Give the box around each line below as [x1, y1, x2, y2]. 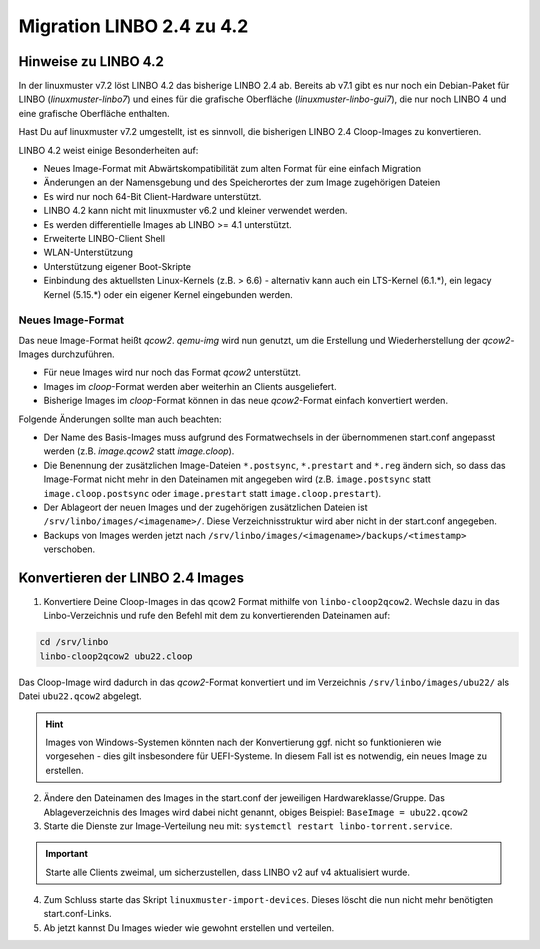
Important [45, 848, 89, 860]
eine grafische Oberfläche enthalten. [18, 107, 170, 119]
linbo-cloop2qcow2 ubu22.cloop [39, 650, 194, 662]
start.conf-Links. [43, 908, 112, 920]
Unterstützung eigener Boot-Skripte [43, 260, 192, 272]
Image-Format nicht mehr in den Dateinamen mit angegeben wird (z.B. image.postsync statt [43, 473, 432, 485]
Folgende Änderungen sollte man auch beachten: [18, 413, 222, 425]
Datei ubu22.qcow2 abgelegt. [18, 690, 142, 702]
